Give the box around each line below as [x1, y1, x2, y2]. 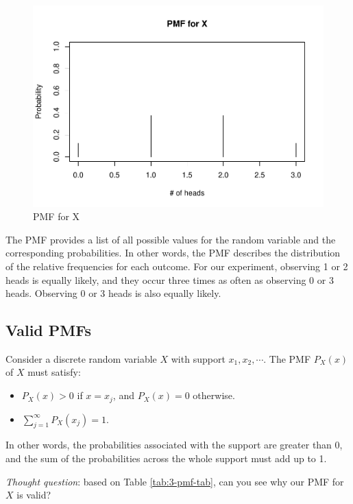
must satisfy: [27, 365, 81, 379]
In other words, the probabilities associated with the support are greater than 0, [5, 437, 343, 452]
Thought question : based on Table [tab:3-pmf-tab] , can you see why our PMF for [5, 474, 344, 488]
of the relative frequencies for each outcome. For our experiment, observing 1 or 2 [5, 259, 348, 273]
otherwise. [193, 388, 235, 403]
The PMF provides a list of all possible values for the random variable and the [5, 232, 336, 246]
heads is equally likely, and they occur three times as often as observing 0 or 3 [5, 272, 334, 287]
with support [171, 351, 226, 365]
